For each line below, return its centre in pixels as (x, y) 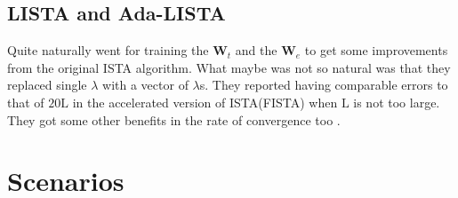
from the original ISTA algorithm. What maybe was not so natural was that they (229, 67)
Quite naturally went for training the (108, 50)
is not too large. (397, 102)
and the (256, 50)
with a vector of (145, 85)
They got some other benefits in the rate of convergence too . (174, 119)
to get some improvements (376, 50)
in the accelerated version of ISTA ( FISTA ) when (205, 102)
